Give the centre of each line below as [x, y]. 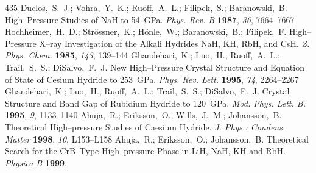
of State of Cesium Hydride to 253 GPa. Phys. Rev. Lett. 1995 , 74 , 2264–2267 [152, 79]
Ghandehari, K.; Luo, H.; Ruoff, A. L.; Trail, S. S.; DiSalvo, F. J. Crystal [147, 91]
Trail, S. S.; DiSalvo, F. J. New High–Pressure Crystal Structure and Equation [155, 67]
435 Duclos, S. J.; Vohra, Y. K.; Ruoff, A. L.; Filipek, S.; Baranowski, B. [146, 7]
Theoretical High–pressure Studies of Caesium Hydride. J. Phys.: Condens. [145, 126]
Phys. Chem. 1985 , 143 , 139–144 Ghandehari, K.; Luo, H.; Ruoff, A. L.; [142, 55]
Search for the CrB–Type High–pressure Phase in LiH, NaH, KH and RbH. [145, 151]
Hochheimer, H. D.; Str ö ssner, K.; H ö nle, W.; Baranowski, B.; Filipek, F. [146, 31]
